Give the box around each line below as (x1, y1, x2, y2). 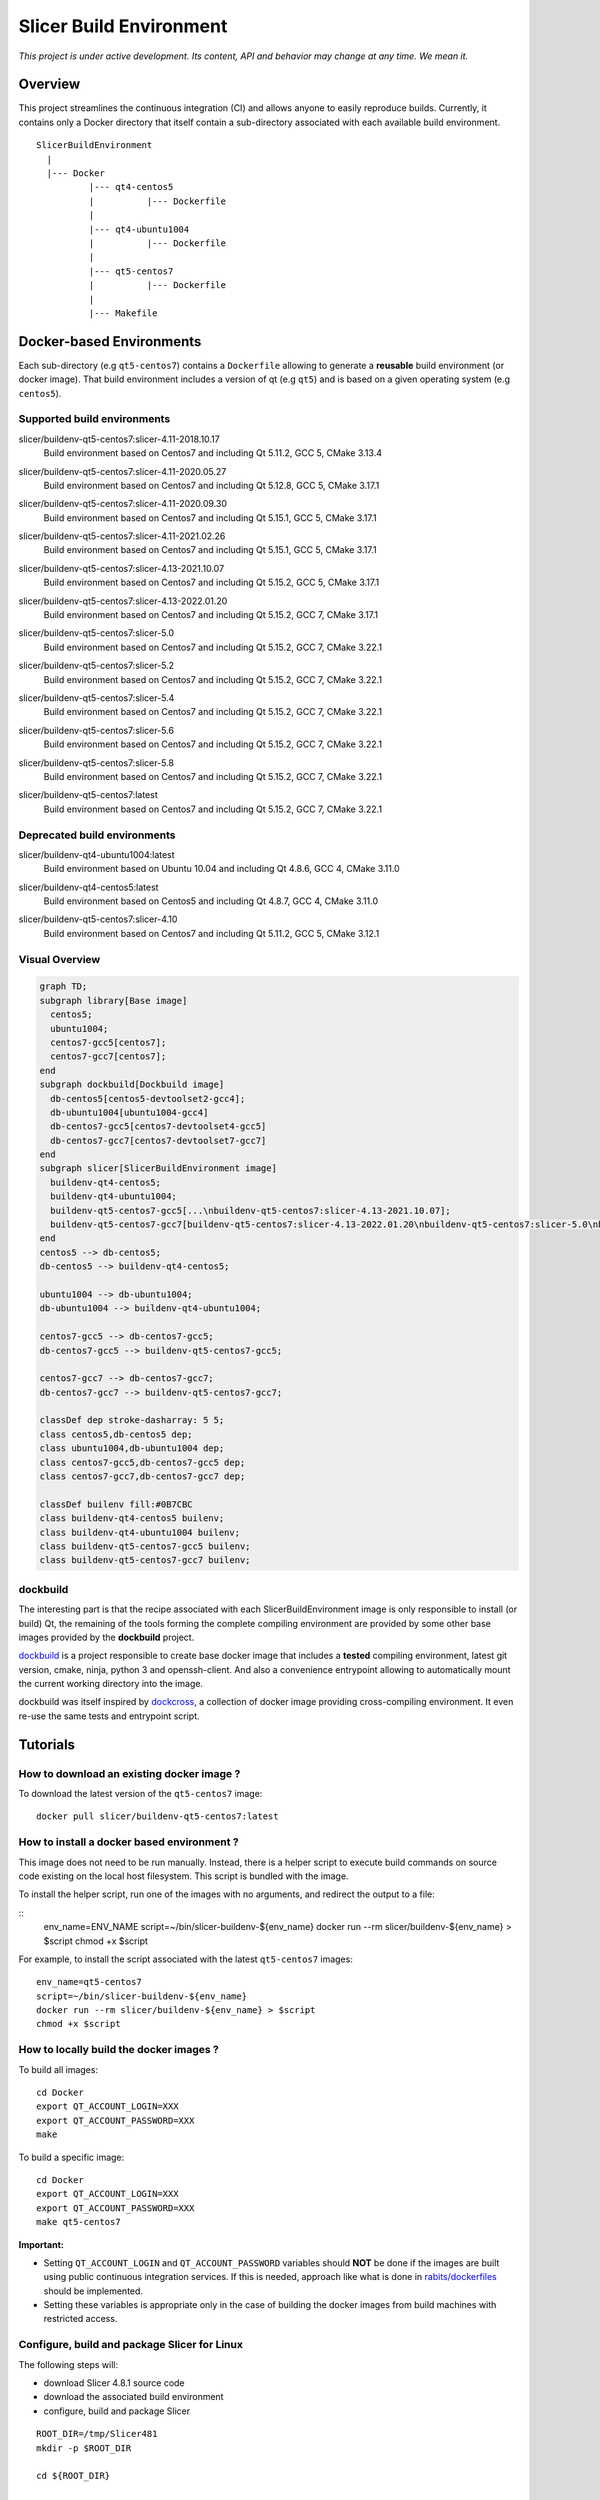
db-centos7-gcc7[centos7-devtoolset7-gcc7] (50, 1135, 267, 1146)
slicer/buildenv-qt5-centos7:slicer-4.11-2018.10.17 (18, 433, 220, 445)
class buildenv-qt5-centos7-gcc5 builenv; (39, 1541, 251, 1552)
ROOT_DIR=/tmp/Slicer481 (36, 2428, 158, 2440)
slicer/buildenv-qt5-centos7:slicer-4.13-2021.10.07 (18, 562, 225, 574)
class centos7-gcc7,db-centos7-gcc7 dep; (39, 1471, 246, 1482)
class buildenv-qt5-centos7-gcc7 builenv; (39, 1555, 251, 1566)
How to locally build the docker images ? (18, 2043, 219, 2057)
